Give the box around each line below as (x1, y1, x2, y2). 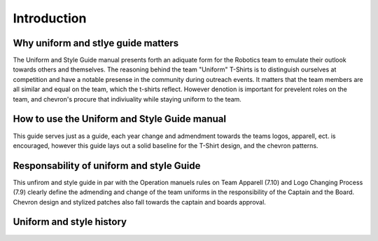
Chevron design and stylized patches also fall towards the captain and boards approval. (13, 198, 266, 206)
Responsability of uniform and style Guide (13, 160, 201, 172)
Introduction (13, 11, 87, 26)
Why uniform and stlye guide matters (13, 37, 179, 49)
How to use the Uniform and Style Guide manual (13, 113, 227, 125)
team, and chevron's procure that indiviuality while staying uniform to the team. (13, 95, 241, 103)
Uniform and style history (13, 216, 127, 228)
